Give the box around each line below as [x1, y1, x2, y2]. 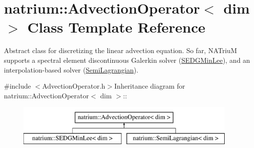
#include [4, 81, 31, 91]
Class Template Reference [27, 17, 206, 37]
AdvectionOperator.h [42, 81, 106, 91]
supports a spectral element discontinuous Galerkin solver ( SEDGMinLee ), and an [4, 55, 250, 65]
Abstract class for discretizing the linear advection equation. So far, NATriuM [4, 45, 237, 55]
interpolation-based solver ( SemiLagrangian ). [4, 64, 139, 74]
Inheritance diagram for [114, 81, 185, 91]
